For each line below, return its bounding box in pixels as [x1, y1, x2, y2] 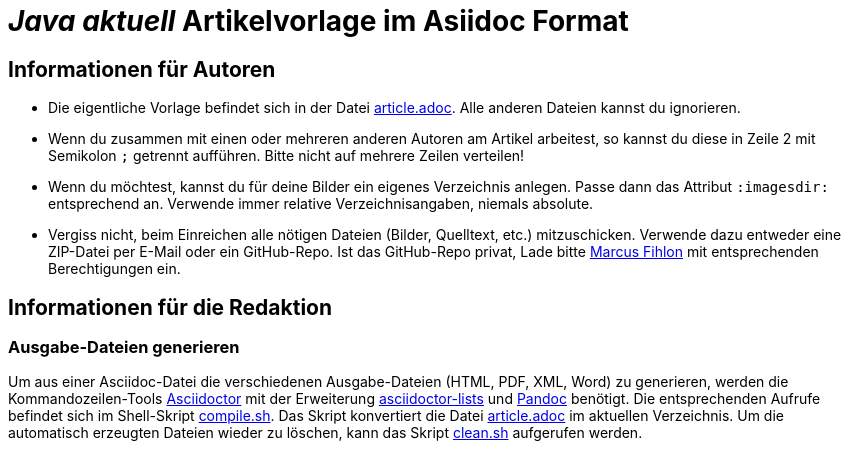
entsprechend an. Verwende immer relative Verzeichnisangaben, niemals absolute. [48, 195, 594, 213]
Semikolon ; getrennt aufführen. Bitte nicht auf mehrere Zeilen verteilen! [48, 147, 525, 165]
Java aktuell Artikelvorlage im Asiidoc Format [8, 4, 629, 38]
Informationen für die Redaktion [8, 294, 333, 320]
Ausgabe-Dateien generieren [8, 337, 240, 358]
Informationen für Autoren [8, 56, 276, 82]
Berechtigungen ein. [48, 260, 181, 278]
